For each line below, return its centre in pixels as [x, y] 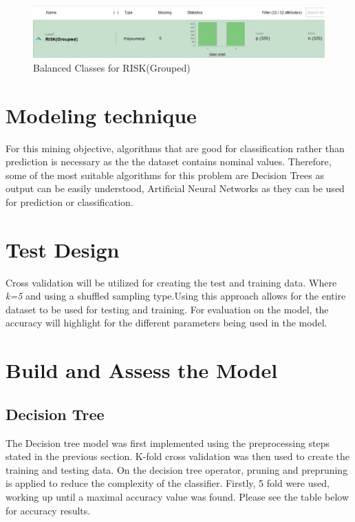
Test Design [63, 249]
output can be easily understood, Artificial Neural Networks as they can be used [175, 188]
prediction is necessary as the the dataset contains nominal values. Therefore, [169, 161]
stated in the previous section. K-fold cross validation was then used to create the [177, 456]
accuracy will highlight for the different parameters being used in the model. [166, 323]
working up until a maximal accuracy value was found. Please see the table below [177, 496]
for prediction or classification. [69, 201]
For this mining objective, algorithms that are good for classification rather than [175, 148]
